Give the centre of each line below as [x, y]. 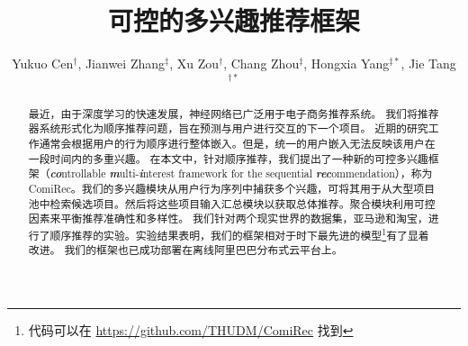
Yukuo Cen [43, 64]
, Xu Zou [194, 64]
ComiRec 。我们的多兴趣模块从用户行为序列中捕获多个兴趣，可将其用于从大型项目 [232, 188]
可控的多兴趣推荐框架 [234, 20]
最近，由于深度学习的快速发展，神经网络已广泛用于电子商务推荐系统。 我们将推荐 [234, 113]
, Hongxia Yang [346, 64]
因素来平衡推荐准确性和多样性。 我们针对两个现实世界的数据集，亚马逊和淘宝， [228, 219]
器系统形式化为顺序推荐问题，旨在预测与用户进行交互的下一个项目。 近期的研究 [228, 128]
